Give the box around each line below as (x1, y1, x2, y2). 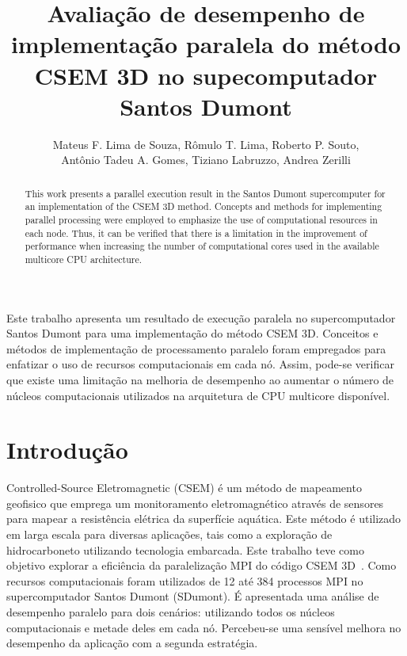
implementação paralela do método (10, 28, 401, 60)
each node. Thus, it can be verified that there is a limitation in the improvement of (25, 226, 367, 239)
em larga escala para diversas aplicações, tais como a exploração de (6, 526, 333, 543)
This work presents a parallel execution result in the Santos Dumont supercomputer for (25, 186, 386, 200)
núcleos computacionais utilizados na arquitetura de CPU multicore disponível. (6, 387, 390, 403)
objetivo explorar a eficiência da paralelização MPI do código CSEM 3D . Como (6, 557, 397, 574)
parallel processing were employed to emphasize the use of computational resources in (25, 212, 378, 226)
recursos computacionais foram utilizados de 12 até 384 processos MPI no (6, 572, 363, 589)
